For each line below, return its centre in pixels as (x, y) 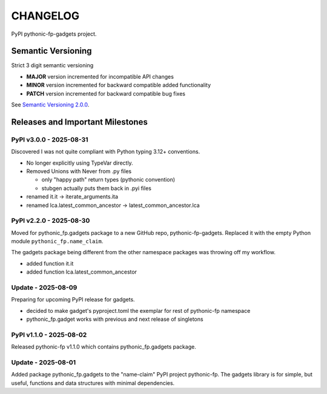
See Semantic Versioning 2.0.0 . (50, 105)
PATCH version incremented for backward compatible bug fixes (106, 93)
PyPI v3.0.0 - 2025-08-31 (50, 139)
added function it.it (50, 263)
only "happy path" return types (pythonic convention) (108, 180)
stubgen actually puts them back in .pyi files (96, 188)
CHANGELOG (45, 16)
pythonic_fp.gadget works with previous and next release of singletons (115, 319)
